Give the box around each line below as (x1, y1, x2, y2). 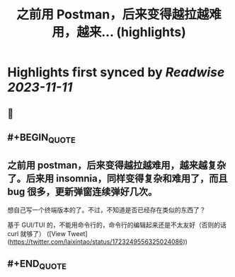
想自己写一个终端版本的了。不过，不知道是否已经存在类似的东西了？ (7, 206, 206, 214)
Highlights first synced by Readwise (7, 64, 225, 81)
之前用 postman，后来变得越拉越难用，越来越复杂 (7, 159, 227, 171)
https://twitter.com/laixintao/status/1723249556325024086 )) (9, 237, 188, 246)
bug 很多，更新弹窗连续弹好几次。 (7, 185, 158, 198)
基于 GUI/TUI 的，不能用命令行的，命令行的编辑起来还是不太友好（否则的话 (7, 220, 227, 229)
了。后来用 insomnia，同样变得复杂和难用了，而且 (7, 172, 228, 184)
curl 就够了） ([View (7, 229, 66, 237)
